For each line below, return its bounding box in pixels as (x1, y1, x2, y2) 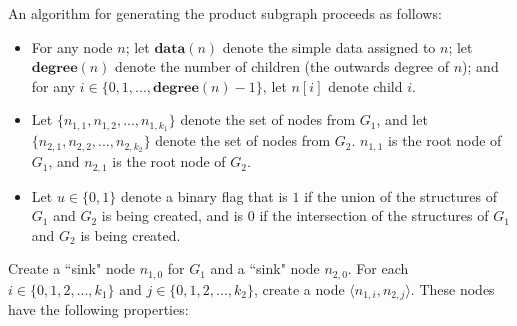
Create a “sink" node (8, 258, 136, 279)
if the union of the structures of (304, 185, 497, 206)
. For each (347, 258, 409, 279)
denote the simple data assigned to (222, 36, 436, 57)
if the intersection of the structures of (259, 205, 489, 226)
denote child (328, 75, 403, 96)
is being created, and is (101, 205, 244, 226)
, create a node (254, 278, 345, 299)
